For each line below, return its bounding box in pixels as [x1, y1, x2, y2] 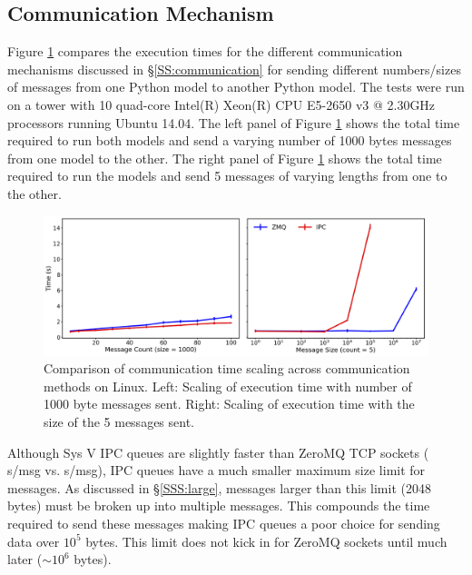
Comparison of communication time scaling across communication [44, 359, 410, 378]
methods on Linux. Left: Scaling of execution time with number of [44, 376, 412, 395]
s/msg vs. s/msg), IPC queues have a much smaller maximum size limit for [7, 461, 426, 480]
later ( [7, 550, 43, 569]
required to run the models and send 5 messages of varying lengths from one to [7, 166, 447, 185]
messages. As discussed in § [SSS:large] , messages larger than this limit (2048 [7, 478, 431, 497]
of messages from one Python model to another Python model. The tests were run [7, 77, 465, 96]
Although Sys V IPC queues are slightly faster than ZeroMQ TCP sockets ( [7, 442, 429, 461]
